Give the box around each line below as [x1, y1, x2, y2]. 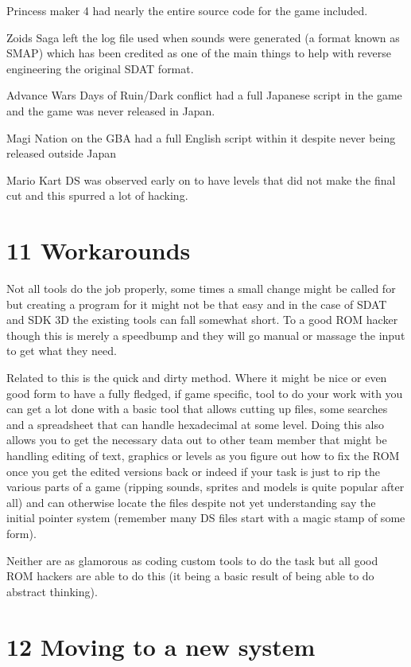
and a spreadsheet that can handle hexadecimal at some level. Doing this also [6, 415, 385, 432]
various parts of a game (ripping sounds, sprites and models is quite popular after [6, 478, 405, 495]
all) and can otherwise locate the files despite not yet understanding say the [6, 493, 376, 510]
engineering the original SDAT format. [6, 60, 194, 76]
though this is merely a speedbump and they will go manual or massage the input [6, 326, 405, 343]
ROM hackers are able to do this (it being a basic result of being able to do [6, 568, 374, 584]
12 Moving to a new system [6, 630, 316, 662]
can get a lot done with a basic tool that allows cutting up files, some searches [6, 400, 388, 417]
